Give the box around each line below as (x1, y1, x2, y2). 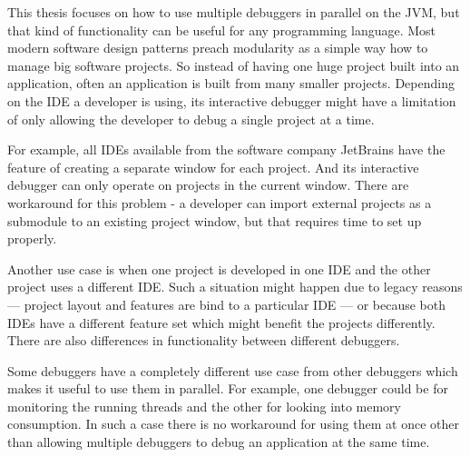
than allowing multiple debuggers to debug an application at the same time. (7, 432, 430, 452)
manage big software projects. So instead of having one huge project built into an (7, 55, 460, 75)
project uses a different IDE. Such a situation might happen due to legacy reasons (7, 277, 463, 296)
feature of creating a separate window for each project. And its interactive (7, 157, 419, 176)
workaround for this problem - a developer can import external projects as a (7, 193, 432, 212)
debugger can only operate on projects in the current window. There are (7, 175, 409, 194)
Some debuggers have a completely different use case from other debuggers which (7, 361, 458, 380)
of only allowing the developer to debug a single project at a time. (7, 109, 375, 128)
